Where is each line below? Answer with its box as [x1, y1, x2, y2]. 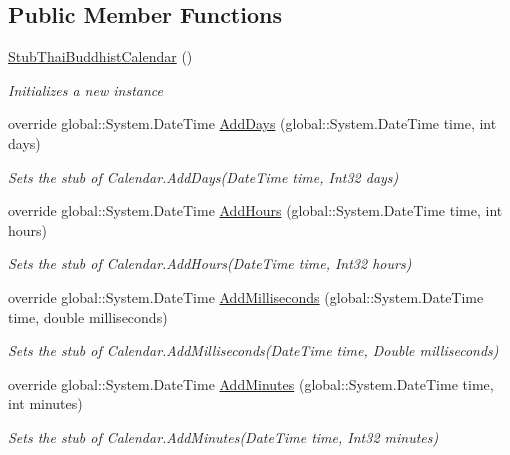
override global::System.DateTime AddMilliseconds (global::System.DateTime [8, 286, 484, 307]
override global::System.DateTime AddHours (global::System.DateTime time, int [8, 200, 503, 221]
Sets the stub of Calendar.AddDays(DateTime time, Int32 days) [8, 166, 399, 187]
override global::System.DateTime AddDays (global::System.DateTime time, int [8, 113, 497, 134]
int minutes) [8, 393, 83, 414]
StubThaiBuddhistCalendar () [8, 46, 193, 67]
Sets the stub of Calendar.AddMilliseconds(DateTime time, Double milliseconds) [8, 340, 499, 361]
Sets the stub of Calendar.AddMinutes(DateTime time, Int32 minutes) [8, 426, 439, 447]
